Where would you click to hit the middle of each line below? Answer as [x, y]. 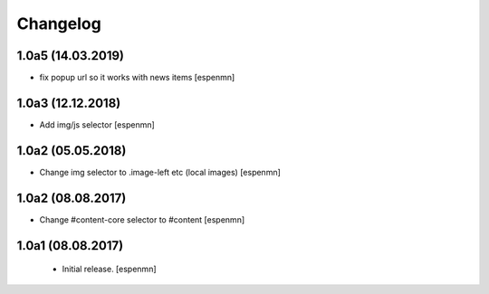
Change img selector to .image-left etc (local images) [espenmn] [160, 172]
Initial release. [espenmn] [110, 269]
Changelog [59, 24]
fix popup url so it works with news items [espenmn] [137, 78]
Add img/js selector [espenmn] [97, 124]
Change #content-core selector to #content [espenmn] [142, 219]
